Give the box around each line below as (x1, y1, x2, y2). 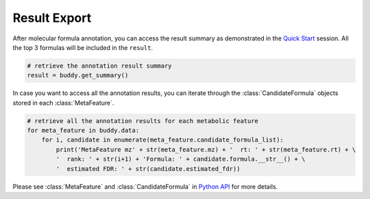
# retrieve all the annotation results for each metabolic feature (27, 117, 259, 124)
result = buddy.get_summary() (27, 72, 129, 79)
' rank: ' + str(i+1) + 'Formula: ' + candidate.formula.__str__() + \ (56, 155, 306, 163)
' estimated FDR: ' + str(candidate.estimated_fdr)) (56, 165, 241, 172)
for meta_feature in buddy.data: (27, 127, 140, 135)
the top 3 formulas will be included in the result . (12, 43, 153, 51)
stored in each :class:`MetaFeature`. (12, 98, 114, 107)
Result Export (12, 10, 92, 25)
